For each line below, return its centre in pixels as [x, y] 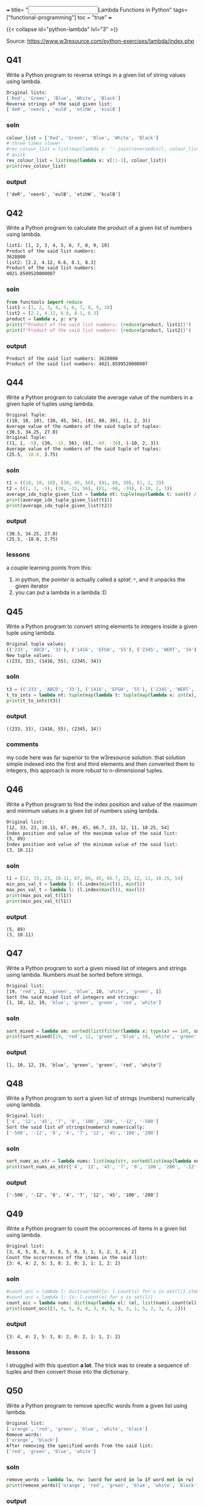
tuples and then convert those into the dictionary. [68, 1372]
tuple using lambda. [31, 633]
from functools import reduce [45, 302]
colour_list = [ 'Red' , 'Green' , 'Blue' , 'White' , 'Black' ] [83, 138]
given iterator [32, 586]
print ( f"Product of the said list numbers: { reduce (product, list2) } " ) [99, 330]
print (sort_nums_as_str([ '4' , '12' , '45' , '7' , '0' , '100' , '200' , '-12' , [103, 1167]
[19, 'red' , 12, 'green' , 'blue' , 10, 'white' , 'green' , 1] [84, 991]
